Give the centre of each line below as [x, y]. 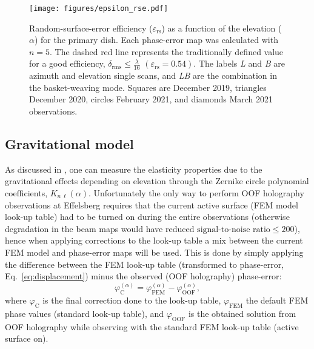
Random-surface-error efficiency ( [91, 28]
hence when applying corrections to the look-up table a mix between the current [154, 240]
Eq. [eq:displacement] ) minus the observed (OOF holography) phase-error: [143, 276]
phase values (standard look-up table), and [85, 313]
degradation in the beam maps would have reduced [100, 228]
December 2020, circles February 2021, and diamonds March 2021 [151, 99]
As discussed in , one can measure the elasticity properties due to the [134, 169]
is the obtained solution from [242, 313]
